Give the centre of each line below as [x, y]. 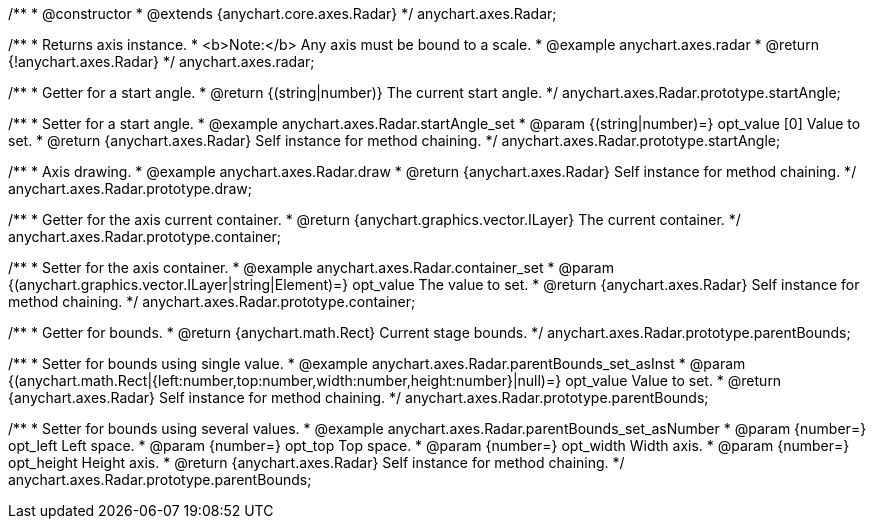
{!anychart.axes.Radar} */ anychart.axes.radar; [161, 61]
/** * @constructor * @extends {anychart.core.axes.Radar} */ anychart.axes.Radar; [282, 13]
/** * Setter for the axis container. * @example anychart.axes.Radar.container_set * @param [311, 267]
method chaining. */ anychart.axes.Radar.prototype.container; [212, 301]
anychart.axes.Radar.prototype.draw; [130, 188]
